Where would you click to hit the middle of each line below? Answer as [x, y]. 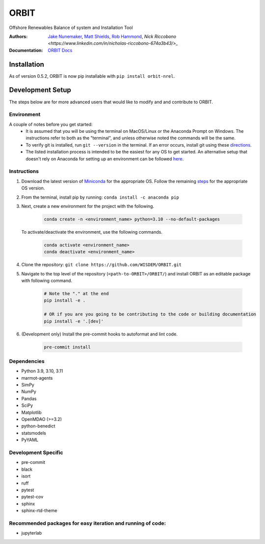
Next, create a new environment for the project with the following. [88, 206]
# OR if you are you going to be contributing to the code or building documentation [150, 314]
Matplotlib [31, 412]
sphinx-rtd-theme [39, 511]
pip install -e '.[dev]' [74, 321]
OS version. [33, 188]
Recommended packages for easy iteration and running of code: [88, 523]
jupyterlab [31, 533]
